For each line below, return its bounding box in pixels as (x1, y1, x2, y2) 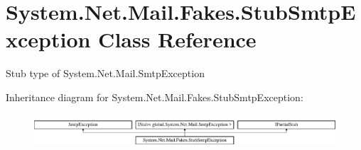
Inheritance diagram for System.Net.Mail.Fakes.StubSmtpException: (6, 89, 303, 104)
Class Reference (98, 25, 257, 54)
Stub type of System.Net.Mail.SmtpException (6, 66, 205, 81)
